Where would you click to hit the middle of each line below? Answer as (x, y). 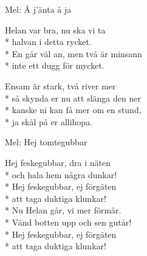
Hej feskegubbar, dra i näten (58, 162)
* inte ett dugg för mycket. (55, 65)
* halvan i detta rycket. (48, 42)
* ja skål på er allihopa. (49, 121)
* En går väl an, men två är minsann (73, 53)
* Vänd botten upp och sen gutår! (68, 222)
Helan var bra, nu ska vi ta (55, 29)
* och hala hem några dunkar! (61, 174)
